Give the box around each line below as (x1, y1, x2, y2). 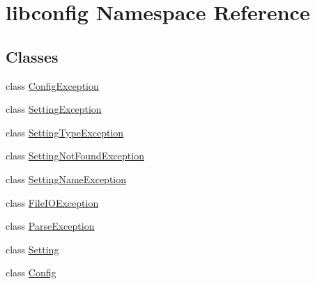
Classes (6, 45, 59, 67)
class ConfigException (6, 78, 99, 93)
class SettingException (6, 102, 102, 116)
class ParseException (6, 219, 95, 233)
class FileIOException (6, 195, 99, 210)
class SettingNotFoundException (6, 148, 144, 163)
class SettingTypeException (6, 125, 124, 139)
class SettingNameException (6, 171, 127, 186)
